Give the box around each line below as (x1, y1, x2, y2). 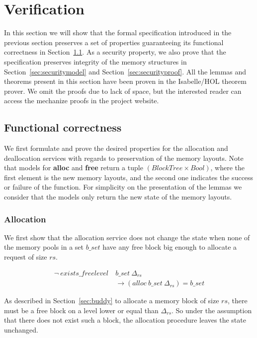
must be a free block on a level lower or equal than (4, 305, 159, 315)
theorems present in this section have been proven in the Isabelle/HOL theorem (4, 76, 247, 86)
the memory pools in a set (4, 242, 84, 252)
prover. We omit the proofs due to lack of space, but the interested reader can (4, 85, 242, 96)
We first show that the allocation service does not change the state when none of (4, 232, 250, 242)
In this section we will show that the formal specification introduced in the (4, 27, 232, 38)
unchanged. (4, 324, 38, 335)
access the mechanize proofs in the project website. (4, 95, 159, 106)
